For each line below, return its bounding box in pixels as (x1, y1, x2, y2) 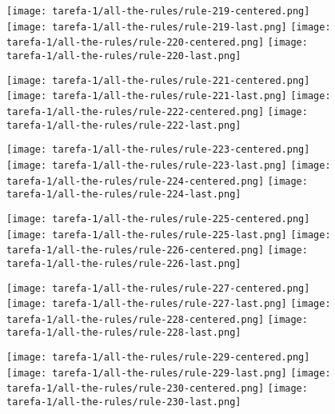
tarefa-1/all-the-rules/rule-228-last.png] (6, 327, 241, 339)
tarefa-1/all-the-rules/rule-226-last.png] (6, 257, 241, 269)
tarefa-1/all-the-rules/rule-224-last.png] (6, 189, 241, 201)
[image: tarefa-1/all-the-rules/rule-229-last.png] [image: (6, 367, 331, 379)
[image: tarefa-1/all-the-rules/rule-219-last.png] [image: (6, 21, 331, 33)
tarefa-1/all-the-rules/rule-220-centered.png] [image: (6, 37, 308, 49)
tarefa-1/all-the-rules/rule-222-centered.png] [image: (6, 105, 308, 117)
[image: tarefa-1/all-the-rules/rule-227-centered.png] (6, 282, 310, 294)
